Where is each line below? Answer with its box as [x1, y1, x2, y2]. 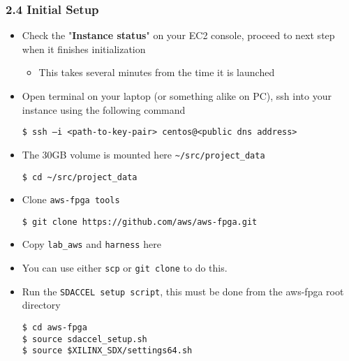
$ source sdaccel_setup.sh [22, 334, 147, 344]
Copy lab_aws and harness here [22, 237, 161, 251]
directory [22, 297, 61, 312]
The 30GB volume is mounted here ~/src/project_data [22, 147, 265, 161]
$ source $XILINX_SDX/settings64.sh [22, 346, 193, 356]
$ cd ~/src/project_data [22, 172, 138, 182]
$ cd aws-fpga [22, 323, 87, 333]
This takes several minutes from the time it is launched [38, 65, 275, 80]
